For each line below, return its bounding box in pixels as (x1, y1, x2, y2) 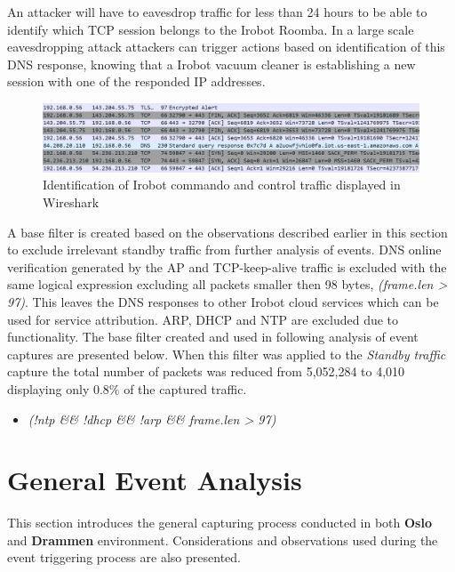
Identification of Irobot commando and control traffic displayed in (43, 175, 401, 194)
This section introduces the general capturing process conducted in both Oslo (7, 513, 432, 532)
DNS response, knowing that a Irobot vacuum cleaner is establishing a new (7, 54, 416, 73)
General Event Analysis (7, 462, 302, 498)
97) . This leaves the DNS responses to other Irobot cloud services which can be (7, 292, 439, 310)
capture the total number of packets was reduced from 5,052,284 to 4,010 (7, 362, 405, 381)
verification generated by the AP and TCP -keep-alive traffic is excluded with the (7, 257, 447, 276)
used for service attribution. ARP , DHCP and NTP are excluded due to (7, 310, 399, 328)
